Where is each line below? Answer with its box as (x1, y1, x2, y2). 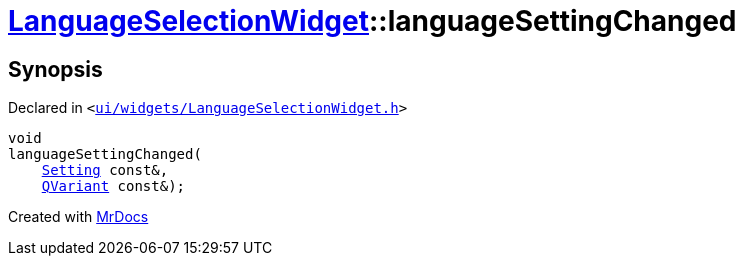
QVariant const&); (41, 178, 186, 195)
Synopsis (8, 56, 103, 82)
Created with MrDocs (8, 208, 149, 226)
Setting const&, (41, 162, 169, 179)
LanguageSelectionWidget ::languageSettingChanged (8, 4, 737, 38)
